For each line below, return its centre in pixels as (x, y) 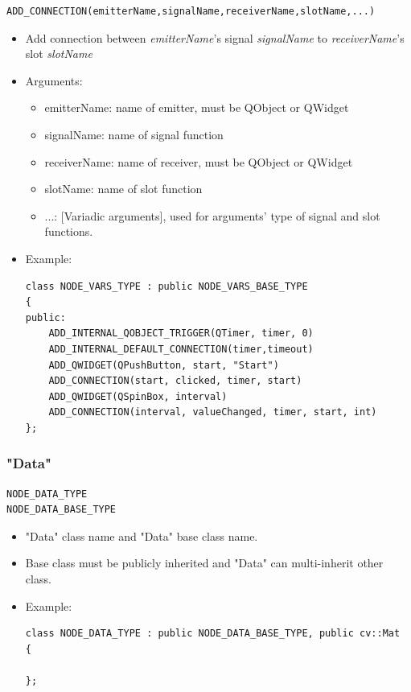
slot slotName (59, 54)
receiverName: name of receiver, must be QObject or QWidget (199, 161)
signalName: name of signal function (134, 134)
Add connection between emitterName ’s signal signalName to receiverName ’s (215, 37)
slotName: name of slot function (123, 189)
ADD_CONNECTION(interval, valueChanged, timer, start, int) (213, 412)
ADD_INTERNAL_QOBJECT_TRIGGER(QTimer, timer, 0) (181, 334)
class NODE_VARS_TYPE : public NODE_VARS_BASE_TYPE (166, 286)
